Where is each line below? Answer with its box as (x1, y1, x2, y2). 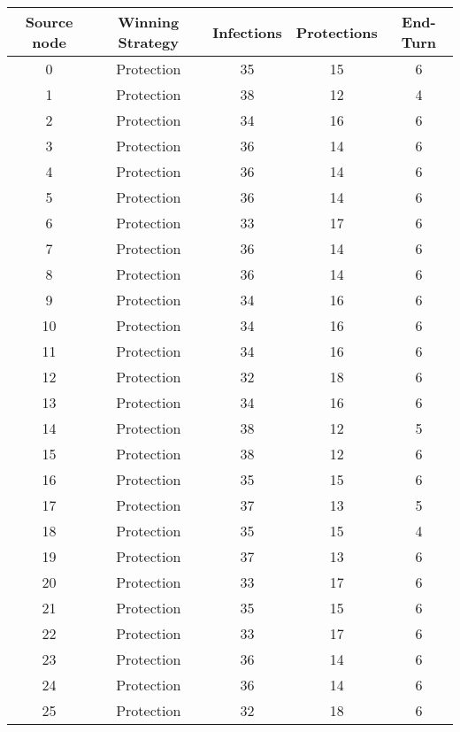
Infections (212, 21, 282, 42)
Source (25, 12, 73, 32)
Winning (118, 12, 180, 32)
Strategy (118, 32, 179, 52)
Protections (295, 21, 378, 42)
